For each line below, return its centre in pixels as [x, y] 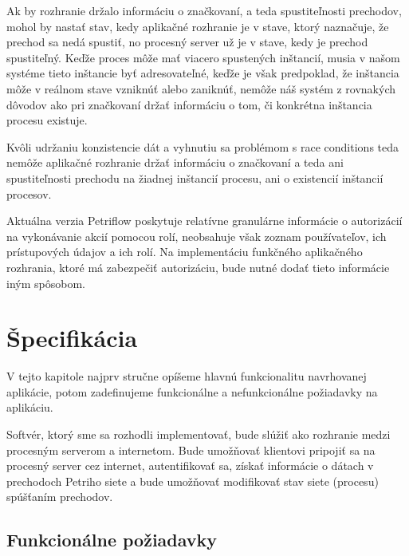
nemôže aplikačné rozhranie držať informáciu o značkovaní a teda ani [175, 162]
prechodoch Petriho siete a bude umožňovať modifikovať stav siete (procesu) [193, 481]
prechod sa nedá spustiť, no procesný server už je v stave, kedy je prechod [187, 42]
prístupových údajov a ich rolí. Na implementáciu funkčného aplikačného [185, 252]
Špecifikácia [72, 338]
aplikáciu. [30, 407]
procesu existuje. [47, 120]
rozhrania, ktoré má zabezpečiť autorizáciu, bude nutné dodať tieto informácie [198, 267]
